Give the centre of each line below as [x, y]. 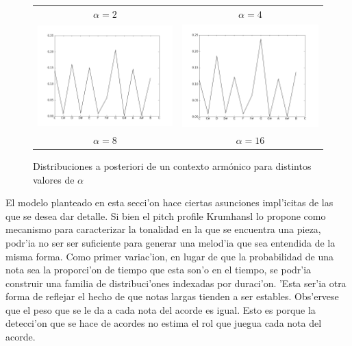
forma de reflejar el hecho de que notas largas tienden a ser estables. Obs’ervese [172, 296]
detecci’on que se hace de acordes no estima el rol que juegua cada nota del [164, 323]
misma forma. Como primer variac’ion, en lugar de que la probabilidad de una [170, 256]
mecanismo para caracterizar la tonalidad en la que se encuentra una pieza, [163, 229]
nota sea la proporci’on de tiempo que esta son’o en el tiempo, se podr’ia [159, 270]
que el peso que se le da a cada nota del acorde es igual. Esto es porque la [161, 309]
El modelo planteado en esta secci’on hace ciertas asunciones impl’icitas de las [169, 202]
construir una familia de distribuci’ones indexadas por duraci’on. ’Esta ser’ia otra [176, 283]
